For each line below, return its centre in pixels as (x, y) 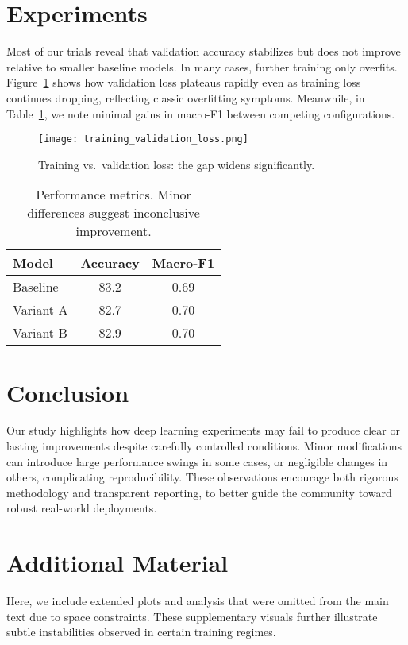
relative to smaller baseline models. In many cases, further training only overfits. (202, 66)
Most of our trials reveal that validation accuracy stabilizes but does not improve (204, 51)
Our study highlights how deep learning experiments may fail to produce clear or (203, 430)
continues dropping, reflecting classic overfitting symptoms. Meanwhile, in (186, 97)
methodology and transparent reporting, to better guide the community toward (199, 492)
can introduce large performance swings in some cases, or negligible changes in (197, 461)
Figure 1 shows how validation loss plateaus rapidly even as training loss (184, 82)
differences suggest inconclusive (114, 213)
